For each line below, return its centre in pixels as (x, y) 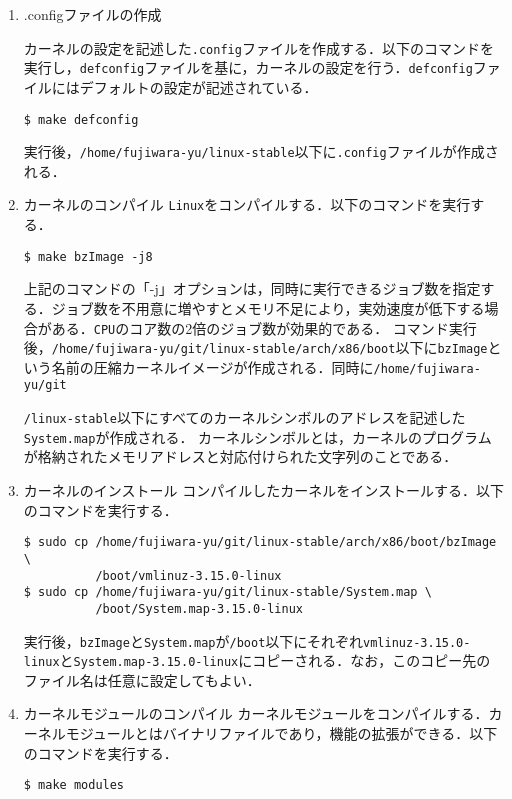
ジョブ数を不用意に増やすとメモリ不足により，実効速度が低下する (268, 307)
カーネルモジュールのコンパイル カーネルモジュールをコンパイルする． (256, 713)
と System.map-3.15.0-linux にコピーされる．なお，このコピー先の (275, 660)
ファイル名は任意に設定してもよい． (142, 679)
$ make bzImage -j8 (88, 256)
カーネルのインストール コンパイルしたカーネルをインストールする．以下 (263, 490)
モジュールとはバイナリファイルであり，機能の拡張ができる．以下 (281, 733)
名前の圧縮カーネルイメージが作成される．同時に (212, 366)
